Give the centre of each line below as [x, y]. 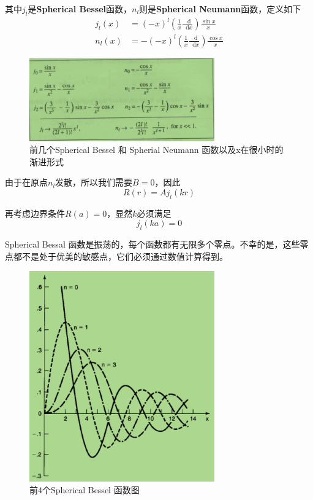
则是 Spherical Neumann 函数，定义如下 [220, 9]
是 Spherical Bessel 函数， [80, 9]
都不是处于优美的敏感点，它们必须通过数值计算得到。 [120, 256]
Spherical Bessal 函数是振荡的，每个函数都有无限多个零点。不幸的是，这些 [153, 244]
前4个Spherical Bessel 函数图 [85, 490]
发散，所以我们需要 [94, 182]
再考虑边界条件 [35, 213]
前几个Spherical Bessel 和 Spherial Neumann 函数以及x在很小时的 [156, 150]
